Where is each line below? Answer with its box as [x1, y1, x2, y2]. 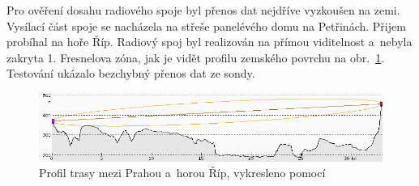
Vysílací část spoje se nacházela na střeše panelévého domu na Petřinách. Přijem [6, 17, 406, 34]
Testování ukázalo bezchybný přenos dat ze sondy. [6, 65, 255, 82]
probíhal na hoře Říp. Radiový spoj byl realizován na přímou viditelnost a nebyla [6, 33, 413, 50]
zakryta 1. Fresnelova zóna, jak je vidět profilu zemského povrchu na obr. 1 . [6, 49, 385, 66]
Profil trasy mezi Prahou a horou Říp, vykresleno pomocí [39, 164, 326, 181]
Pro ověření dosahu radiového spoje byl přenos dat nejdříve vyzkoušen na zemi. [6, 2, 400, 18]
